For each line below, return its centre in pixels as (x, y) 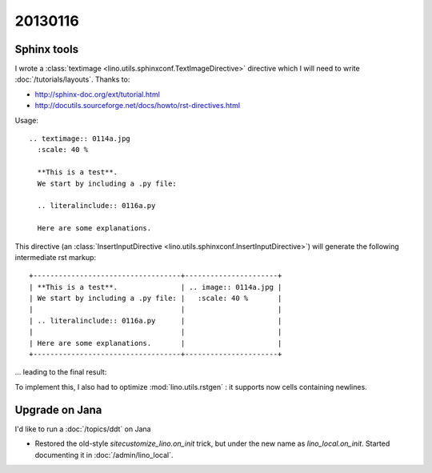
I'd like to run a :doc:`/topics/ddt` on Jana (83, 429)
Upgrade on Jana (58, 409)
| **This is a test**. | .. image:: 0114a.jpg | (156, 287)
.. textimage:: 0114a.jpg (80, 139)
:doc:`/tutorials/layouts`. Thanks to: (72, 79)
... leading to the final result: (61, 372)
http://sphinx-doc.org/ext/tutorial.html (97, 94)
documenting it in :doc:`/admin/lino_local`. (104, 455)
